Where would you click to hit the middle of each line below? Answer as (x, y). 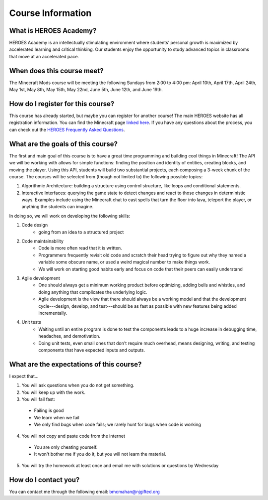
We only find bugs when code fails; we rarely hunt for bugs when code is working (117, 425)
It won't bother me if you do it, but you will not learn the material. (100, 454)
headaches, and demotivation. (69, 336)
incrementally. (53, 313)
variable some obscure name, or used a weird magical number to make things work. (124, 262)
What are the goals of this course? (64, 144)
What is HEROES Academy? (53, 31)
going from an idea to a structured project (81, 232)
